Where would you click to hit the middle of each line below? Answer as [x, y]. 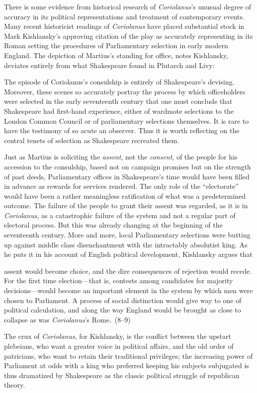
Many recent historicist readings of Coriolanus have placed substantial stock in [124, 26]
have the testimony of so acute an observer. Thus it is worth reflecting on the [122, 130]
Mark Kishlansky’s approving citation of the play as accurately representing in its [128, 36]
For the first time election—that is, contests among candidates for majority [119, 280]
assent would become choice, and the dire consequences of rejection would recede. [128, 271]
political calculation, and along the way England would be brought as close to [123, 310]
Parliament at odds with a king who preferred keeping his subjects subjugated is [127, 365]
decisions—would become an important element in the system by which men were [128, 290]
